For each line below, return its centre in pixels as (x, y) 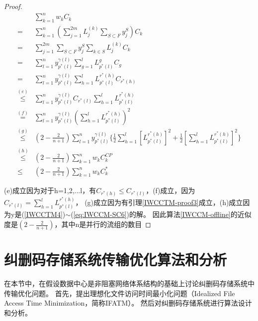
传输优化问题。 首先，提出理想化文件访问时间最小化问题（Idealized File (120, 293)
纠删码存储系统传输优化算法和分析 (116, 260)
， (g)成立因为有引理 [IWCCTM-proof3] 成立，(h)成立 (159, 202)
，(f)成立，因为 (171, 190)
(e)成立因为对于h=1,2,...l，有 (50, 190)
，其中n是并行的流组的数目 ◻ (103, 224)
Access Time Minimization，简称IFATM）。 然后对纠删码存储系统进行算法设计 (128, 303)
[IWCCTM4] (43, 214)
